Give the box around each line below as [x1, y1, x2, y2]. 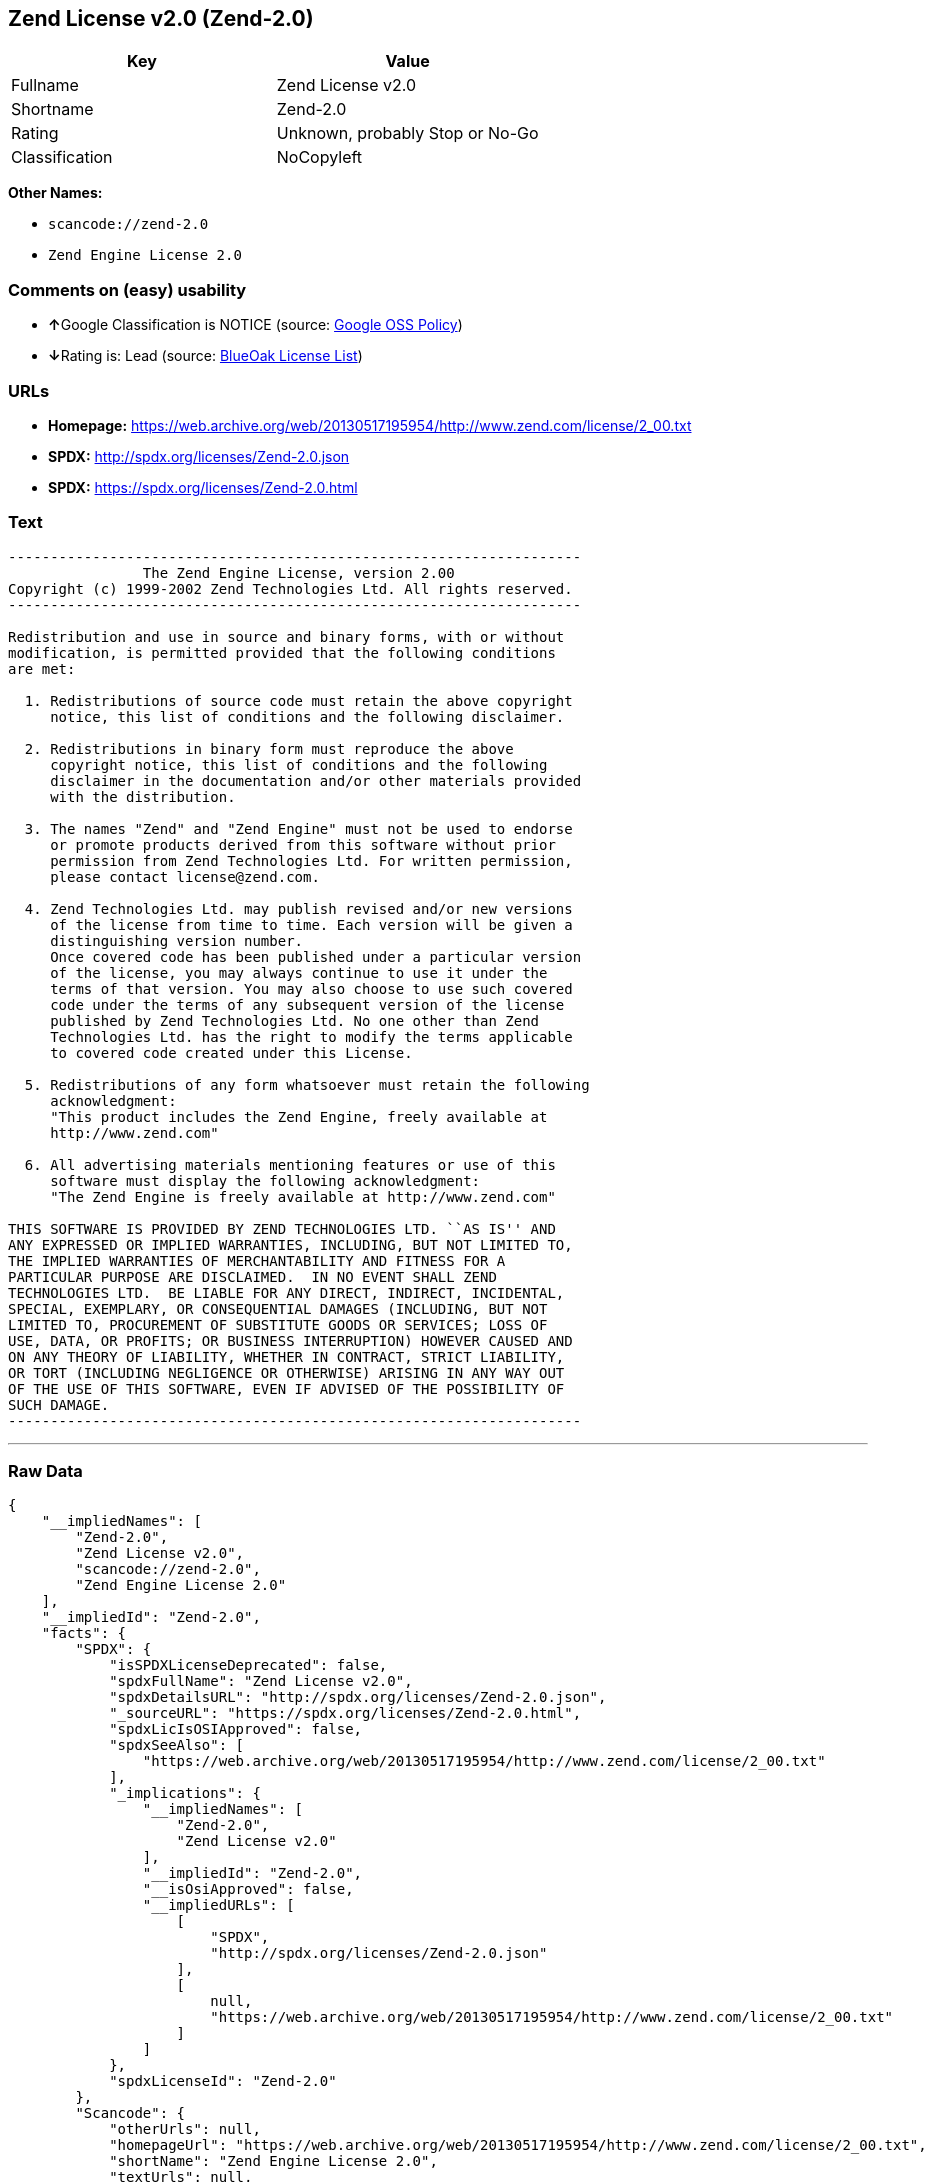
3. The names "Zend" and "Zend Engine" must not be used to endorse [24, 820, 573, 837]
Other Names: [8, 184, 103, 202]
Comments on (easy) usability [8, 279, 247, 300]
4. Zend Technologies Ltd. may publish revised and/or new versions [24, 900, 573, 917]
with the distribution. [50, 788, 236, 805]
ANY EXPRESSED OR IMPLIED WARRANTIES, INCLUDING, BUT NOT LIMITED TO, [8, 1236, 573, 1253]
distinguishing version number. [50, 932, 304, 949]
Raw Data [8, 1461, 83, 1482]
